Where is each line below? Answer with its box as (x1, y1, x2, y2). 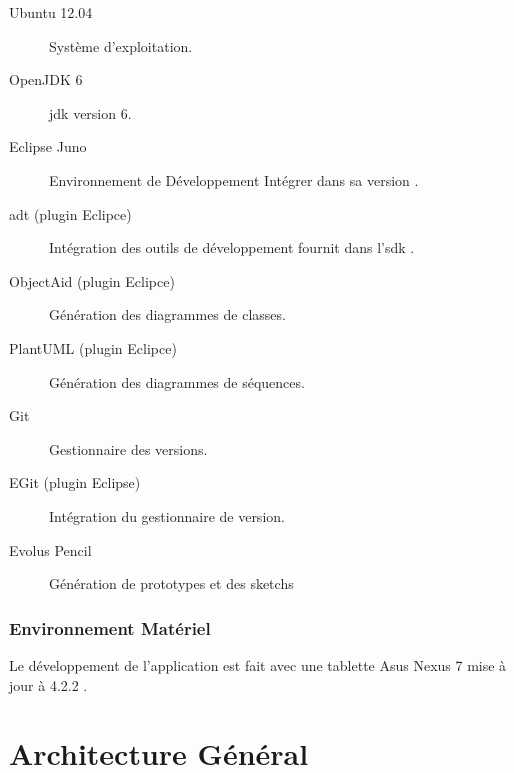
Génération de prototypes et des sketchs (49, 573, 294, 594)
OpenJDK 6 (9, 69, 83, 90)
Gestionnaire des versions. (49, 438, 208, 459)
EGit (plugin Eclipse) (9, 472, 141, 493)
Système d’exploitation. (49, 35, 193, 56)
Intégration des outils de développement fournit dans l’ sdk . (49, 237, 415, 258)
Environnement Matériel (9, 615, 211, 640)
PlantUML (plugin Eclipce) (9, 337, 177, 358)
